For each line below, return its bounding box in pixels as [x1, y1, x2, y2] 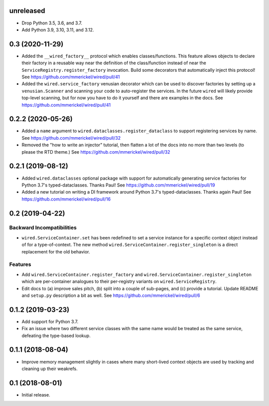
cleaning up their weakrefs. [21, 366, 78, 372]
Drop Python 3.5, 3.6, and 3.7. [21, 20, 82, 26]
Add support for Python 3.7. [21, 318, 79, 324]
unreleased [9, 6, 45, 15]
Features [9, 261, 31, 268]
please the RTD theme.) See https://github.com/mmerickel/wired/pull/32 [21, 149, 170, 155]
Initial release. [21, 392, 50, 398]
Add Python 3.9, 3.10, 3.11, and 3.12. [21, 26, 94, 32]
